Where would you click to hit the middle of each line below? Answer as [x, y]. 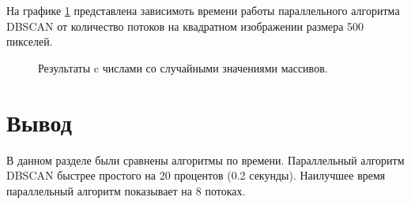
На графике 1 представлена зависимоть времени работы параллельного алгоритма [203, 10]
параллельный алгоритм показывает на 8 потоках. [126, 190]
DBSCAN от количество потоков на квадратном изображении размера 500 [185, 26]
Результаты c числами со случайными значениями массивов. [183, 67]
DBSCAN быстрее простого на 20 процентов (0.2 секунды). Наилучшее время [196, 175]
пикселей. [30, 41]
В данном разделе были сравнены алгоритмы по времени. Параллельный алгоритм [205, 159]
